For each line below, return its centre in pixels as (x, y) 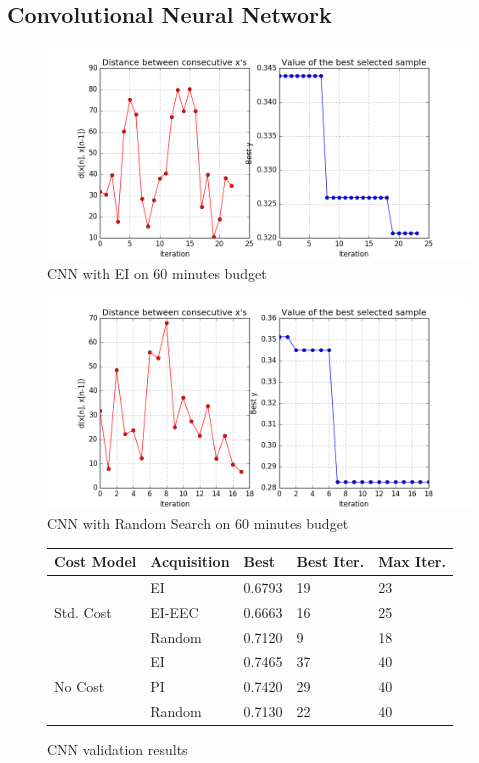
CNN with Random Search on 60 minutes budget (198, 522)
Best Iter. (330, 561)
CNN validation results (117, 749)
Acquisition (190, 561)
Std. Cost (83, 611)
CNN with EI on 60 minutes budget (157, 272)
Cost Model (95, 561)
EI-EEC (174, 611)
